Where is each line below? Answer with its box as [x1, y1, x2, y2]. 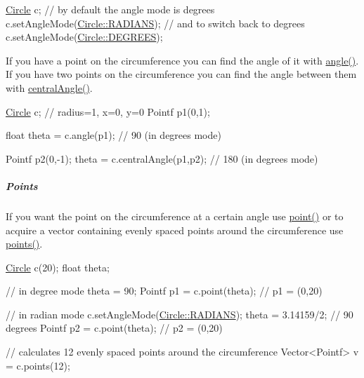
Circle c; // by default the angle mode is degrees [6, 2, 215, 16]
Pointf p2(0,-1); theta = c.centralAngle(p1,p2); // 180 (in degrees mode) [6, 151, 318, 166]
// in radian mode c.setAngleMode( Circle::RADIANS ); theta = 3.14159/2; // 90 [6, 306, 353, 321]
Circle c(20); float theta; [6, 259, 110, 274]
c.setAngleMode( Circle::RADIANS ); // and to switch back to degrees [6, 15, 305, 30]
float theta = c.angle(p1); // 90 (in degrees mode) [6, 128, 221, 142]
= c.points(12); [6, 358, 70, 372]
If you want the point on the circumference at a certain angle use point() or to [6, 208, 344, 223]
